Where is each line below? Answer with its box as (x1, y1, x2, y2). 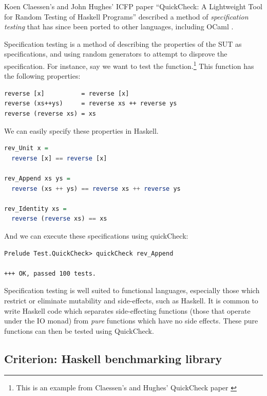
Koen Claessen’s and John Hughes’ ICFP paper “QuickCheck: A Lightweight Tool (4, 1, 262, 11)
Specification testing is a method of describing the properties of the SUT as (4, 38, 242, 49)
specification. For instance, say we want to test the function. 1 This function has (4, 59, 254, 71)
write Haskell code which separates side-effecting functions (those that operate (4, 305, 251, 316)
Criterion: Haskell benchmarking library (4, 350, 222, 366)
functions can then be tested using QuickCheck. (4, 325, 154, 336)
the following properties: (4, 70, 81, 81)
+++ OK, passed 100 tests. (4, 269, 96, 277)
